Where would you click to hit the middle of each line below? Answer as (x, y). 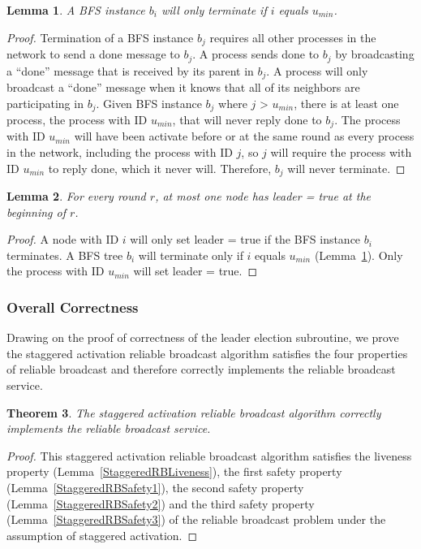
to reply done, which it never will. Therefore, (160, 168)
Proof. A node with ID (63, 239)
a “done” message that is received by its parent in (130, 70)
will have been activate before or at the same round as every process (244, 136)
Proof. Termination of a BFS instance (100, 37)
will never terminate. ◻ (346, 168)
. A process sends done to (256, 54)
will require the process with (341, 152)
